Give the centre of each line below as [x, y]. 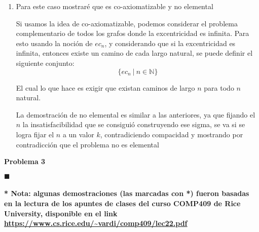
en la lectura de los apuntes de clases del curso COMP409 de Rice [122, 203]
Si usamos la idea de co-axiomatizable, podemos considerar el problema [127, 23]
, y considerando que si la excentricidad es [170, 43]
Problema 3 [25, 161]
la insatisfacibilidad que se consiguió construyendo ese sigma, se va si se [134, 124]
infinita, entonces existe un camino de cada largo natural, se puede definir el [134, 53]
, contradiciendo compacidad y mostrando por [172, 134]
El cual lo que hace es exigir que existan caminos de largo [105, 87]
